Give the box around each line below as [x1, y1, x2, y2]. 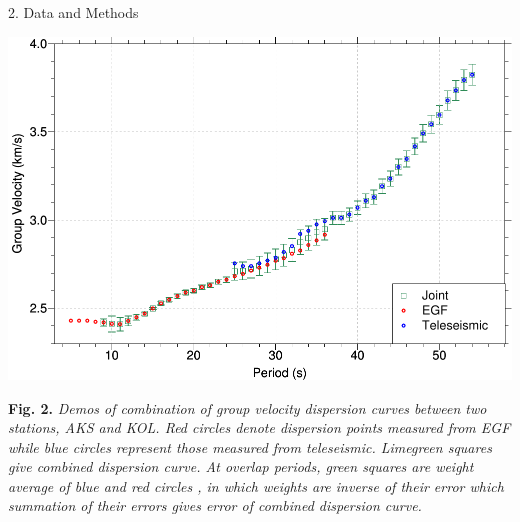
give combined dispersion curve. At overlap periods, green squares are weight [8, 456, 474, 477]
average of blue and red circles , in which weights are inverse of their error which [8, 475, 504, 496]
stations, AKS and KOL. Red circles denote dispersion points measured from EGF [8, 417, 511, 438]
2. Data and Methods [8, 2, 139, 22]
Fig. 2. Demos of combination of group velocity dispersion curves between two [8, 397, 487, 418]
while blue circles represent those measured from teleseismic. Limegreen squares [8, 436, 492, 457]
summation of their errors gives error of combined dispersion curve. [8, 495, 422, 516]
